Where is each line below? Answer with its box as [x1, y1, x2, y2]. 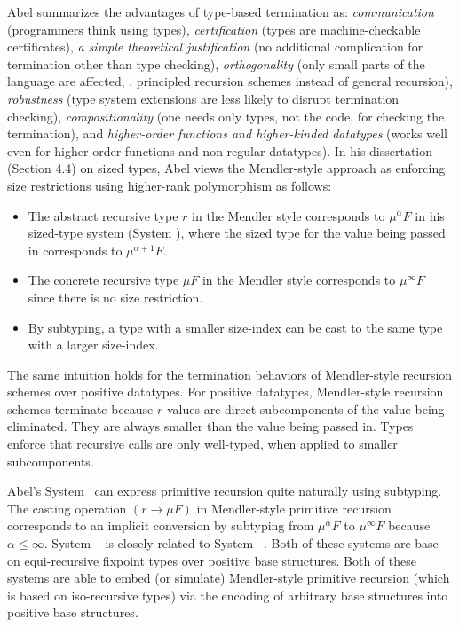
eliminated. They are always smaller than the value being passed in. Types [7, 417, 414, 435]
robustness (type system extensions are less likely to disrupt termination [7, 89, 400, 107]
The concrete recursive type [28, 270, 179, 289]
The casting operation [7, 498, 127, 517]
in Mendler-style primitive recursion [196, 498, 392, 517]
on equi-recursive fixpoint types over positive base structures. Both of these [7, 551, 416, 569]
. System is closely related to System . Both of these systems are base [44, 534, 439, 553]
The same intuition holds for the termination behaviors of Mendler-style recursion [7, 364, 453, 383]
